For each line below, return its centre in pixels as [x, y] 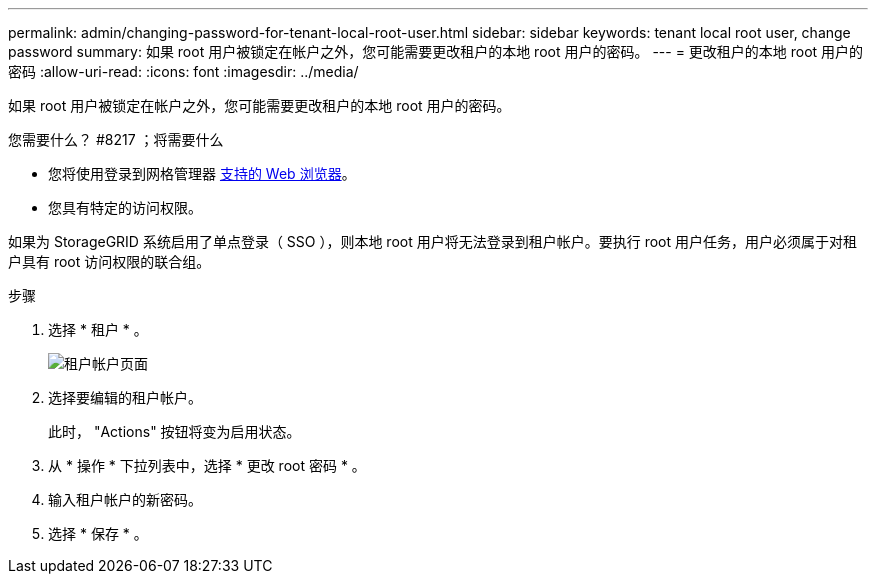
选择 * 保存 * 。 [98, 533]
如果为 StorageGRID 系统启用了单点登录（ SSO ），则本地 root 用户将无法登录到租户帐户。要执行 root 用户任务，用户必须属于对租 [433, 241]
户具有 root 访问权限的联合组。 [109, 261]
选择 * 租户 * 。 [98, 329]
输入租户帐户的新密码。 [125, 499]
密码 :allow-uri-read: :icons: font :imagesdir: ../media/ [183, 71]
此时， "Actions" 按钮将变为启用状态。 [174, 431]
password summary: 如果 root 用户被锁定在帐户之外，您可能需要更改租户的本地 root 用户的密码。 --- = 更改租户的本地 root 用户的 [436, 51]
